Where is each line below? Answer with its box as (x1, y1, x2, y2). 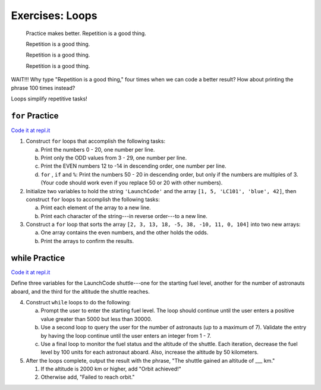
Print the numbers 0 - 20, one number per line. (40, 146, 155, 153)
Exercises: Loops (11, 9, 97, 22)
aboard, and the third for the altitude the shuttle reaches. (11, 288, 150, 295)
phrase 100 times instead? (11, 84, 75, 92)
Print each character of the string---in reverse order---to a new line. (40, 212, 208, 219)
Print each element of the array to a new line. (40, 204, 151, 211)
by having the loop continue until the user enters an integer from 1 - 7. (40, 332, 211, 339)
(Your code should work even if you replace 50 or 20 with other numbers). (40, 179, 223, 187)
